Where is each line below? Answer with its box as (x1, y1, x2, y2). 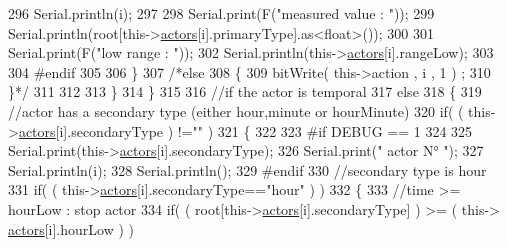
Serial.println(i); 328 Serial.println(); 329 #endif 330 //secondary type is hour (8, 159, 487, 180)
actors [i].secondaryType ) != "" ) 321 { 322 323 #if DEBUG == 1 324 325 (18, 120, 473, 141)
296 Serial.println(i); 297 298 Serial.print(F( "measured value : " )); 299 (8, 3, 435, 23)
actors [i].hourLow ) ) (8, 218, 134, 239)
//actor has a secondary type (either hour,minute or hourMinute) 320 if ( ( (8, 100, 464, 121)
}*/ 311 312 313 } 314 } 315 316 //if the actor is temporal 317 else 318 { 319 (8, 81, 482, 102)
